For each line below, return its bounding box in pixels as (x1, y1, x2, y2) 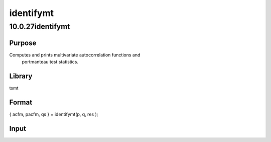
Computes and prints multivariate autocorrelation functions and (9, 51, 141, 57)
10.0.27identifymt (9, 22, 70, 31)
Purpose (9, 38, 37, 47)
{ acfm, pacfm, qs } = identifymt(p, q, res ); (9, 111, 98, 117)
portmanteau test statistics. (22, 59, 79, 65)
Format (9, 98, 33, 106)
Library (9, 71, 33, 80)
